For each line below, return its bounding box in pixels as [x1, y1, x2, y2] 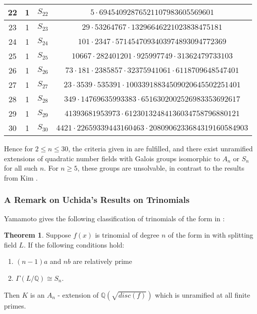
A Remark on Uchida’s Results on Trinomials [4, 193, 190, 206]
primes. [4, 300, 26, 311]
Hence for [4, 143, 33, 153]
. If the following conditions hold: [23, 239, 125, 250]
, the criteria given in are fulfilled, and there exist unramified [68, 143, 253, 153]
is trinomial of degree [95, 230, 159, 240]
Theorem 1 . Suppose [4, 230, 71, 240]
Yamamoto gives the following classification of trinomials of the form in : [4, 213, 225, 223]
